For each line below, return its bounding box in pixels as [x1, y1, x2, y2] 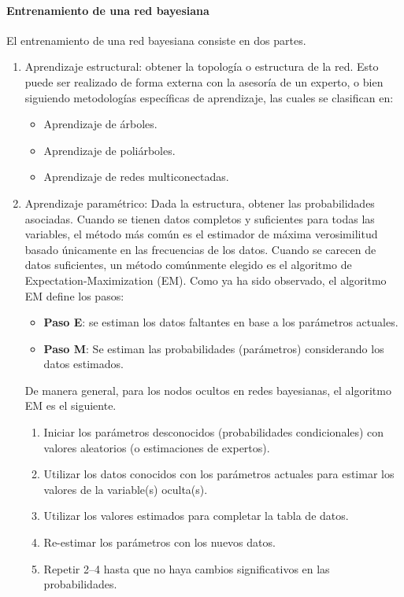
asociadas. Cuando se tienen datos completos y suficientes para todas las [24, 210, 375, 227]
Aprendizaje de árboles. [43, 116, 158, 132]
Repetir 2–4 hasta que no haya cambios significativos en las [43, 560, 330, 577]
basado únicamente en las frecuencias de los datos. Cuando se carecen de [24, 241, 376, 257]
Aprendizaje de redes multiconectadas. [43, 168, 229, 185]
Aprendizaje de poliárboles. [43, 142, 176, 158]
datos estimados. [43, 356, 124, 372]
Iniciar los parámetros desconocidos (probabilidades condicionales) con [43, 424, 384, 440]
